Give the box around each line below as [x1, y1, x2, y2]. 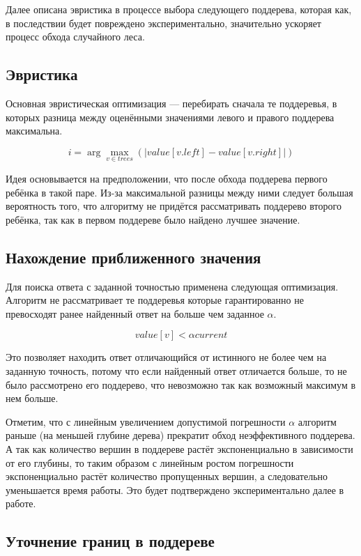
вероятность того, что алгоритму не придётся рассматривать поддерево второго [6, 199, 341, 213]
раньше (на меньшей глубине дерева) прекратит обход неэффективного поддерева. [6, 428, 355, 442]
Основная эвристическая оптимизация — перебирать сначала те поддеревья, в [6, 95, 337, 110]
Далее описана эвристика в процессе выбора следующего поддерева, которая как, [6, 2, 352, 16]
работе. [6, 496, 36, 511]
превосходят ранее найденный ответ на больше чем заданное [6, 306, 264, 321]
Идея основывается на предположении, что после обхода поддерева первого [6, 171, 328, 185]
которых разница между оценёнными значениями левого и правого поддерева [6, 109, 335, 124]
